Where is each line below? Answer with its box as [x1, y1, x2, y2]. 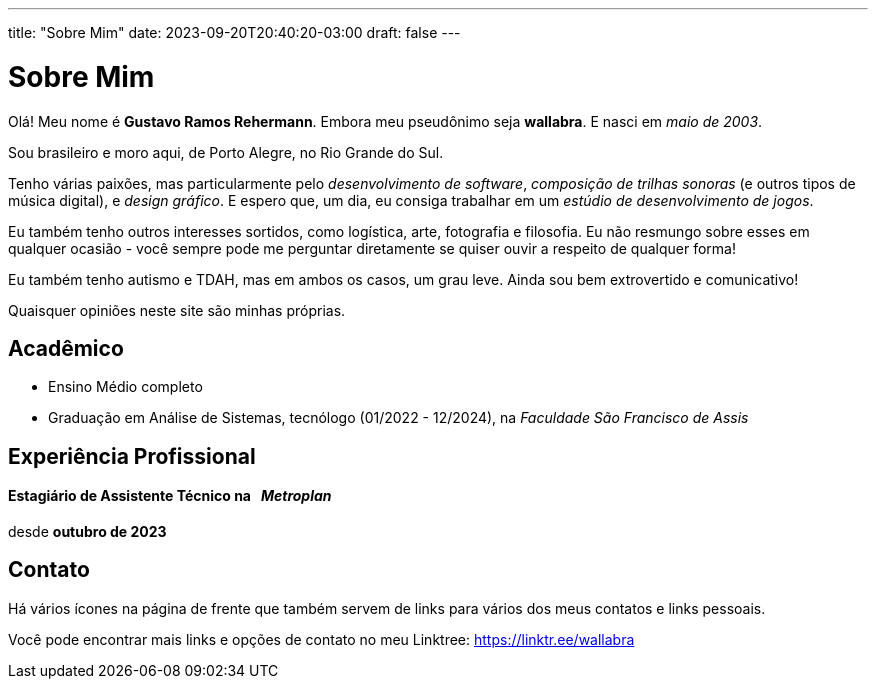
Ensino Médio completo [48, 378, 203, 396]
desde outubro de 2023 [8, 522, 167, 540]
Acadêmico [8, 335, 124, 361]
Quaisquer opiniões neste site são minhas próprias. [8, 301, 346, 319]
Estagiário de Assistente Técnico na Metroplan [8, 487, 332, 505]
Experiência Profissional [8, 443, 256, 469]
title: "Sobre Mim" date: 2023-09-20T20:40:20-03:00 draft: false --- [8, 24, 461, 41]
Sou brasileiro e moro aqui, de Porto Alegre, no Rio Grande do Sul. [8, 143, 444, 161]
